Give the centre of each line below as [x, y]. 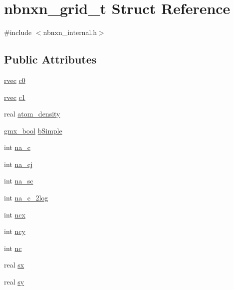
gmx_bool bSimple [33, 130]
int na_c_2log [26, 198]
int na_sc [19, 181]
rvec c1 [15, 97]
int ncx [15, 214]
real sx [14, 265]
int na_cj [18, 164]
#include [18, 32]
